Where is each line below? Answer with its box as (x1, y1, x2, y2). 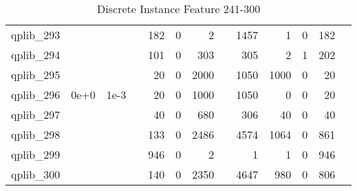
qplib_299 (11, 146, 61, 162)
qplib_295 (11, 67, 61, 82)
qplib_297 (11, 106, 61, 122)
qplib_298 (11, 126, 61, 142)
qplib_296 (11, 87, 61, 102)
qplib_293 (11, 27, 61, 43)
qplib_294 (11, 47, 61, 63)
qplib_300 (11, 166, 61, 182)
